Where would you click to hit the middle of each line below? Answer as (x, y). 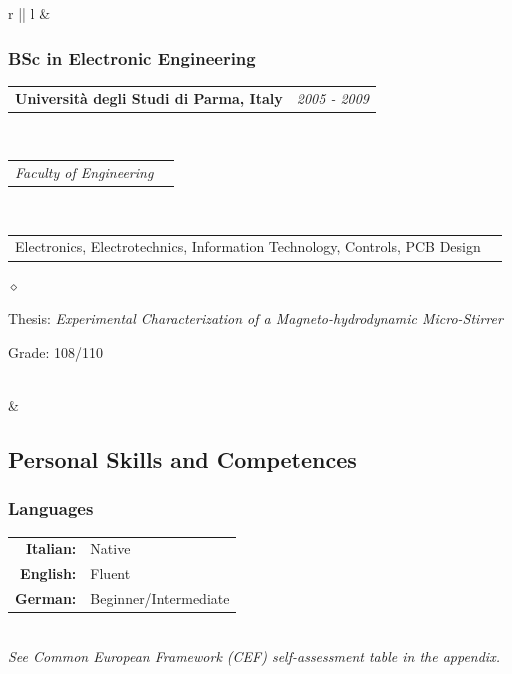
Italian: (51, 548)
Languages (51, 508)
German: (46, 597)
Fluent (110, 573)
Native (110, 548)
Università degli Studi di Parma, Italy (149, 97)
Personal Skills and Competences (182, 458)
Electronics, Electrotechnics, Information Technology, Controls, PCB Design (248, 246)
